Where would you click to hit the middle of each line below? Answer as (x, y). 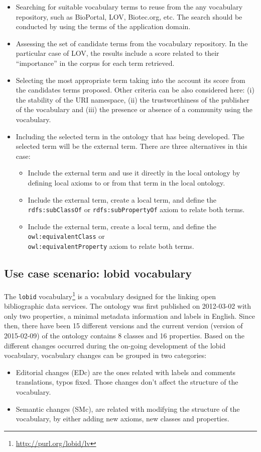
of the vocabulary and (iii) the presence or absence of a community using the (134, 109)
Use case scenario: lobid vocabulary (98, 273)
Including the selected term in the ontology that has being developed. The (130, 136)
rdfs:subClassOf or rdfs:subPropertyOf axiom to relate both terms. (136, 209)
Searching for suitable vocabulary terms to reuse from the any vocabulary (129, 7)
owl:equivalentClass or (66, 236)
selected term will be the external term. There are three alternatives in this (132, 146)
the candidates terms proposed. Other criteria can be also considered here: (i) (135, 90)
